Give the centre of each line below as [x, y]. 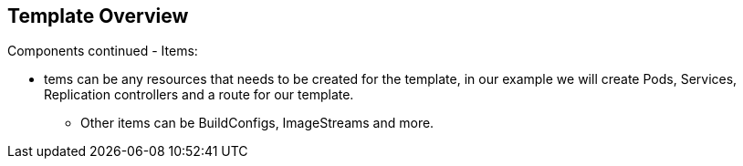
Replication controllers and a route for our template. [199, 95]
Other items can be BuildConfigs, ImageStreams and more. [257, 123]
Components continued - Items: [103, 51]
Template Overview [98, 16]
